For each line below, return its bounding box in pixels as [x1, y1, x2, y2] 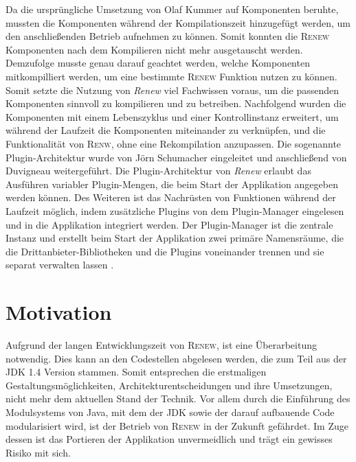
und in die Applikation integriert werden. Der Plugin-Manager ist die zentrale [5, 217, 333, 231]
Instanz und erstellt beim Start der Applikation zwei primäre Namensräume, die [5, 231, 344, 245]
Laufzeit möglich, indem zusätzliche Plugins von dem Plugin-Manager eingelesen [5, 203, 344, 218]
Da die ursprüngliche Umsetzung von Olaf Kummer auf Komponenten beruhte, [5, 2, 339, 16]
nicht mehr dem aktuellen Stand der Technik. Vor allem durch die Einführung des [5, 391, 351, 406]
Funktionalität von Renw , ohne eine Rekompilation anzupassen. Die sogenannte [5, 136, 342, 150]
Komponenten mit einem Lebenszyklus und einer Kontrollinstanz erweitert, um [5, 109, 339, 124]
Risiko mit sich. [5, 445, 71, 459]
